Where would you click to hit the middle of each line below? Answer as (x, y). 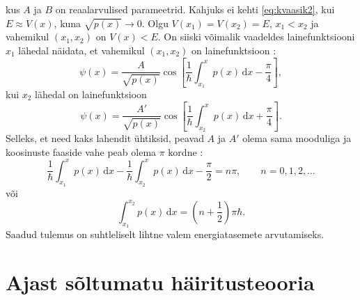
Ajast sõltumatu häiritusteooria (160, 282)
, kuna (68, 23)
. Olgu (155, 23)
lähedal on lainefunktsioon (91, 94)
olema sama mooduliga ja (297, 137)
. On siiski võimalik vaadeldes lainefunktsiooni (256, 37)
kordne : (186, 151)
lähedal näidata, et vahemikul (81, 50)
